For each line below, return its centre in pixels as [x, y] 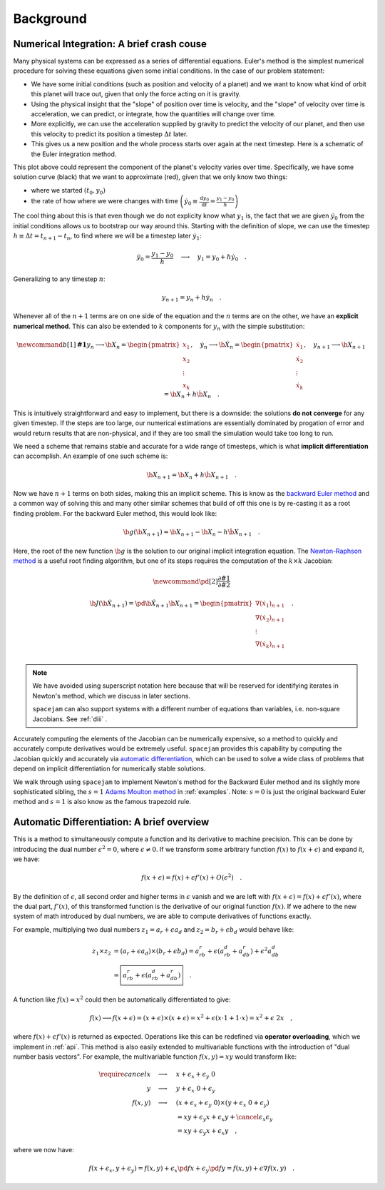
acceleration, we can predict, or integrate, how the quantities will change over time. [153, 114]
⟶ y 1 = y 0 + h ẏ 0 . [214, 258]
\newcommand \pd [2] [185, 581]
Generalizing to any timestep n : [60, 279]
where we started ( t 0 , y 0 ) [68, 191]
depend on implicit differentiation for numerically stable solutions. [109, 769]
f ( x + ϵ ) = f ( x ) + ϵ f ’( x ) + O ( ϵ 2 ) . [192, 877]
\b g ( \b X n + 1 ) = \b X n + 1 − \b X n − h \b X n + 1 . [191, 533]
